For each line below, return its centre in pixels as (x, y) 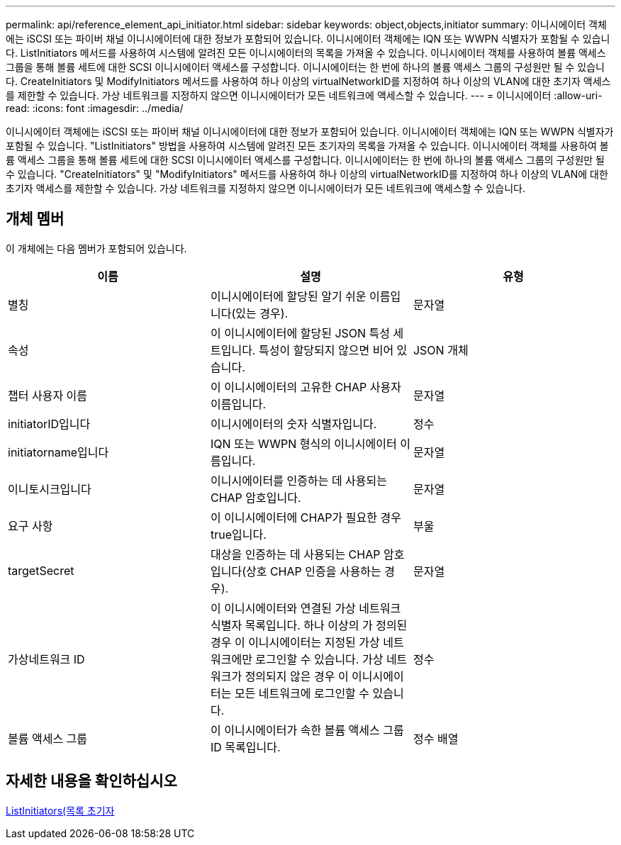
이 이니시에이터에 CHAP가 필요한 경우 (306, 517)
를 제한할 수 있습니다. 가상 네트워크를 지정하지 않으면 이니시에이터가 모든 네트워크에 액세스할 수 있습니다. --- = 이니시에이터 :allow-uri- (304, 95)
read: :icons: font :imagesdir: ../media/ (95, 108)
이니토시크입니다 (50, 489)
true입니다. (238, 534)
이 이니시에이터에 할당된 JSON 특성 (300, 333)
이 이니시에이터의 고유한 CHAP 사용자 (306, 387)
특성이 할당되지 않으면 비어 (326, 350)
